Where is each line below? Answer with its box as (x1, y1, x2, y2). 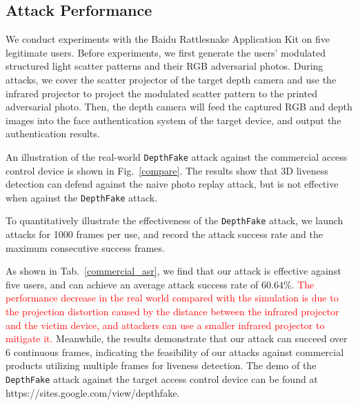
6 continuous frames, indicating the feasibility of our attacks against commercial (6, 344, 344, 359)
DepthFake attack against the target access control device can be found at (6, 372, 318, 386)
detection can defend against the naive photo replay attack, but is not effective (6, 177, 339, 191)
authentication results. (6, 126, 100, 141)
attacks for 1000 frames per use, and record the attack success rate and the (6, 227, 323, 241)
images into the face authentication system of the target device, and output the (6, 112, 341, 127)
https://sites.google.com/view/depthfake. (6, 385, 180, 399)
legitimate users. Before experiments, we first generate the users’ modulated (6, 45, 326, 59)
